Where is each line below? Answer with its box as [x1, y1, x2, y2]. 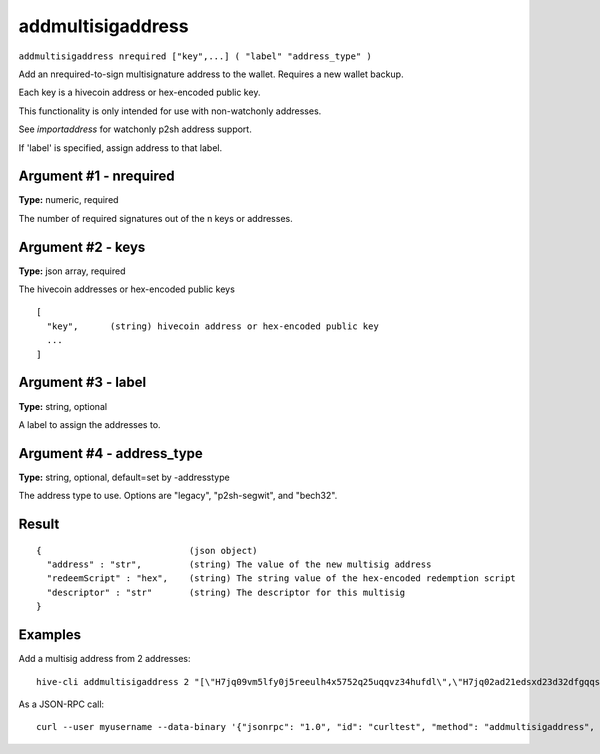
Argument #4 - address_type [18, 445, 204, 462]
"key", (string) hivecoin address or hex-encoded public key [46, 320, 379, 332]
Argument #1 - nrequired [18, 168, 175, 185]
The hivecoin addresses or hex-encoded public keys [18, 283, 235, 295]
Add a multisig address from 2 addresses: [18, 653, 191, 665]
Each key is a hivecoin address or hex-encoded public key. [18, 86, 261, 99]
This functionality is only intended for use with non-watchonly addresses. [18, 105, 322, 117]
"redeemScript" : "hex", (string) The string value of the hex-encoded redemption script [46, 573, 517, 584]
